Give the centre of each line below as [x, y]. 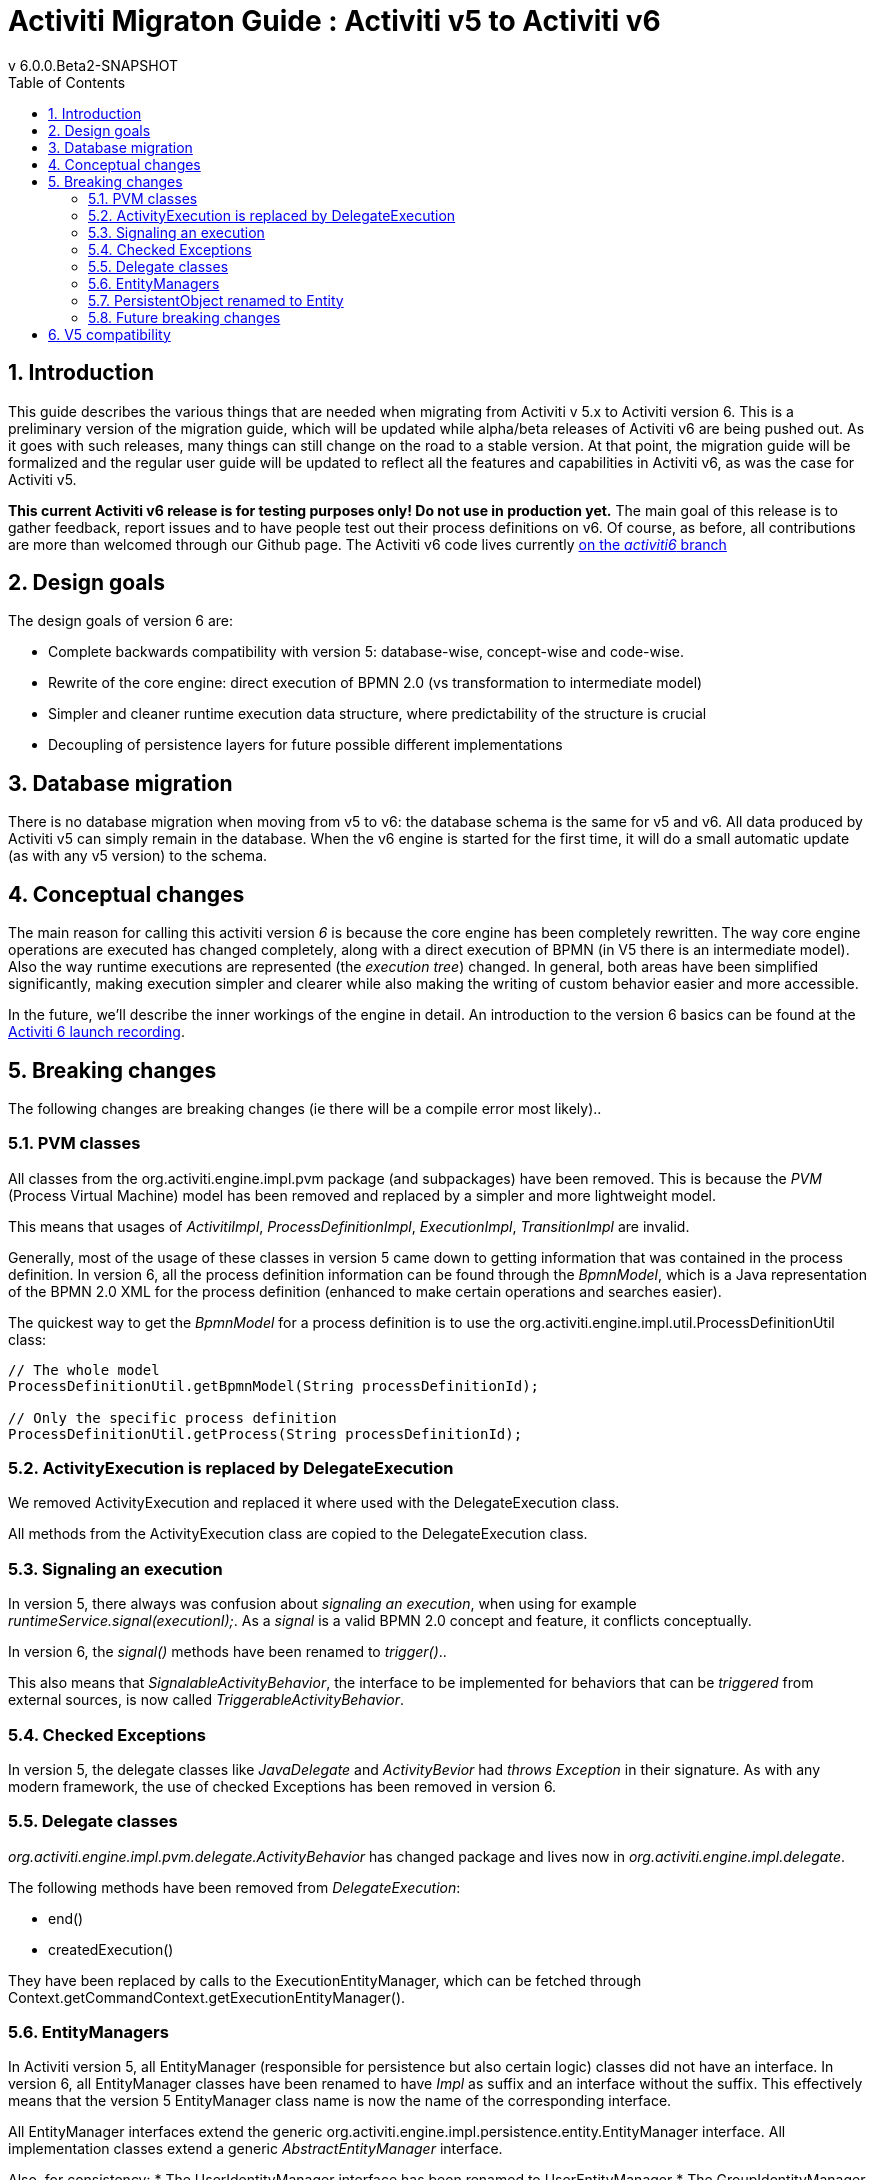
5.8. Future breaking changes [184, 317]
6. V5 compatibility [109, 334]
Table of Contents [67, 82]
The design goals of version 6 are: [121, 621]
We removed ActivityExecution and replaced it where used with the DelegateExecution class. [314, 1503]
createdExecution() [111, 1949]
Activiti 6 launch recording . [96, 1032]
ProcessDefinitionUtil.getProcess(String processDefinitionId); [265, 1433]
